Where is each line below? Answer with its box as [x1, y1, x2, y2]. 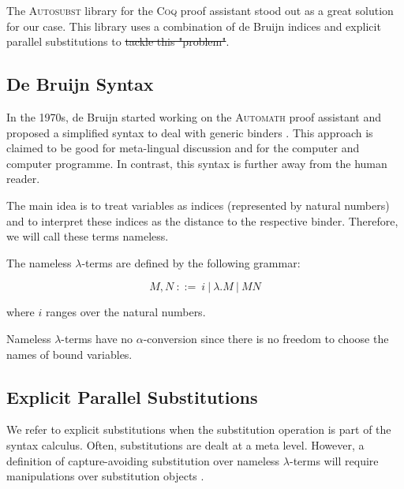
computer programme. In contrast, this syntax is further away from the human [6, 155, 387, 171]
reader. [6, 170, 40, 187]
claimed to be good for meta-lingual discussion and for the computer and [6, 140, 360, 156]
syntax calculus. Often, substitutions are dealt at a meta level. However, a [6, 436, 365, 453]
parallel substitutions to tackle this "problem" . [6, 33, 230, 50]
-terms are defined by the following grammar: [81, 254, 301, 271]
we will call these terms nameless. [6, 228, 169, 244]
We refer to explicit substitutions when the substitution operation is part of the [6, 421, 391, 438]
